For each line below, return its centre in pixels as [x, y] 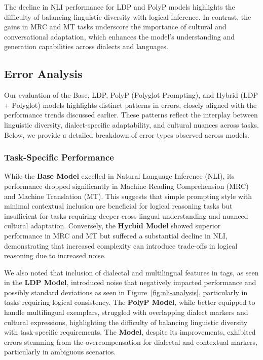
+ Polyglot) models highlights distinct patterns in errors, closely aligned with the [130, 105]
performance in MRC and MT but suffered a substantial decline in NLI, [116, 235]
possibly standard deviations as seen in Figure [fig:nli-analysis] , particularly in [126, 292]
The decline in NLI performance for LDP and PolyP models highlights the [120, 7]
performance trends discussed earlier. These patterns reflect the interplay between [131, 115]
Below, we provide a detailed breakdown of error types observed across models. [127, 134]
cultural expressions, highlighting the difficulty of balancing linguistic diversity [126, 322]
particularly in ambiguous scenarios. [60, 352]
